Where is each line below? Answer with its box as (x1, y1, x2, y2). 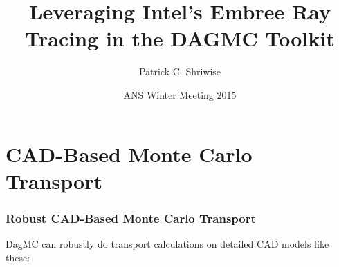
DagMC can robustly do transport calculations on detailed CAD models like (6, 237, 329, 251)
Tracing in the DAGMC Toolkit (25, 24, 335, 52)
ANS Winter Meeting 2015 (123, 87, 237, 101)
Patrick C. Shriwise (138, 64, 221, 79)
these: (6, 250, 30, 264)
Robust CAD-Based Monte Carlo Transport (6, 209, 256, 226)
